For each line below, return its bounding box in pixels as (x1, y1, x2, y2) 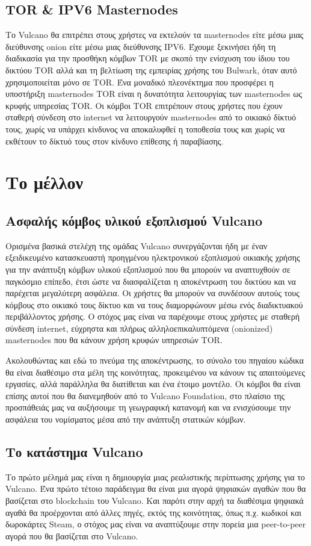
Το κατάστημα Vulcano (5, 442, 143, 461)
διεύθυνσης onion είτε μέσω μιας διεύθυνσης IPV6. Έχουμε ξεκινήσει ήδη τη (5, 40, 276, 52)
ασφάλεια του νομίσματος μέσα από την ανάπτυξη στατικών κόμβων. (5, 413, 246, 426)
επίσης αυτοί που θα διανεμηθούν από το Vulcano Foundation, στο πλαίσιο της (5, 389, 285, 402)
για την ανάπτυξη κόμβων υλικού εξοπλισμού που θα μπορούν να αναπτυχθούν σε (5, 262, 291, 275)
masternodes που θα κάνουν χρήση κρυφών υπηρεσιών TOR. (5, 333, 223, 346)
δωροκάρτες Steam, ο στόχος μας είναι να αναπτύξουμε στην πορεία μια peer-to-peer (5, 518, 306, 530)
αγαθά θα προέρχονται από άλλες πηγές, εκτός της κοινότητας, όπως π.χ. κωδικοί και (5, 506, 302, 518)
